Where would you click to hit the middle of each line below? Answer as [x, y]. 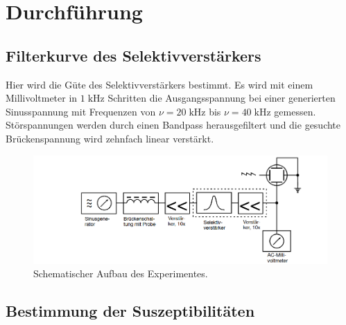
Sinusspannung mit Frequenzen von [81, 111]
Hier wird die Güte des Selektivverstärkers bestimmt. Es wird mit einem [159, 84]
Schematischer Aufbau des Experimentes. [121, 273]
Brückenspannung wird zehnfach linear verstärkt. [110, 138]
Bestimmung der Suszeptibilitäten [130, 311]
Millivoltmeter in [42, 98]
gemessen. [295, 111]
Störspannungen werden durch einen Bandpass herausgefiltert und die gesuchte [173, 125]
